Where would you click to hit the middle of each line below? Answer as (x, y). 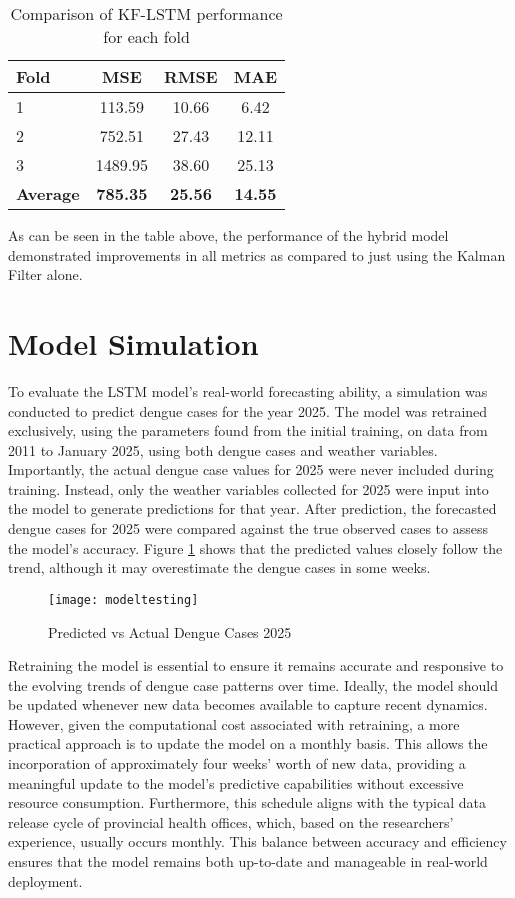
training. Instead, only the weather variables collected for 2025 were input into (248, 488)
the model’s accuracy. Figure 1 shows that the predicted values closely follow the (255, 547)
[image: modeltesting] (123, 599)
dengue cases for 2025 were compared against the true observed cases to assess (248, 528)
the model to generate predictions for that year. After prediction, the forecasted (252, 508)
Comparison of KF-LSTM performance (146, 13)
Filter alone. (45, 274)
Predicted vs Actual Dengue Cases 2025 (170, 631)
